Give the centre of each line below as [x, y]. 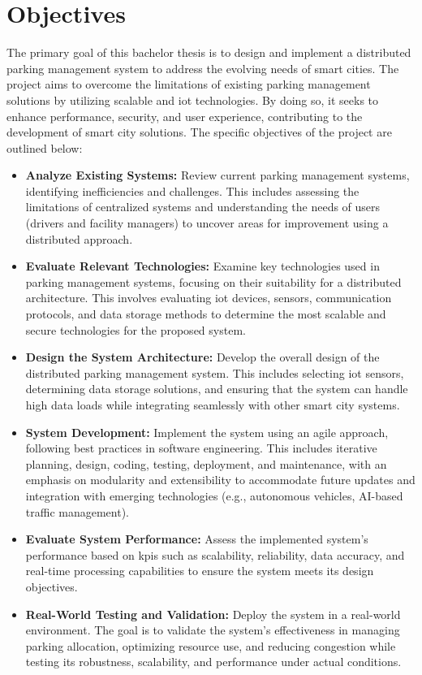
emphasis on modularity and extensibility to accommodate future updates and [220, 480]
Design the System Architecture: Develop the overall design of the [202, 357]
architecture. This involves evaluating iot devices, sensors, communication [209, 298]
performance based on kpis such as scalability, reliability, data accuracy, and [215, 554]
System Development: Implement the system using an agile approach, [207, 432]
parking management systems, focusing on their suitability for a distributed [213, 281]
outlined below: [45, 147]
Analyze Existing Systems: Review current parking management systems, [217, 175]
